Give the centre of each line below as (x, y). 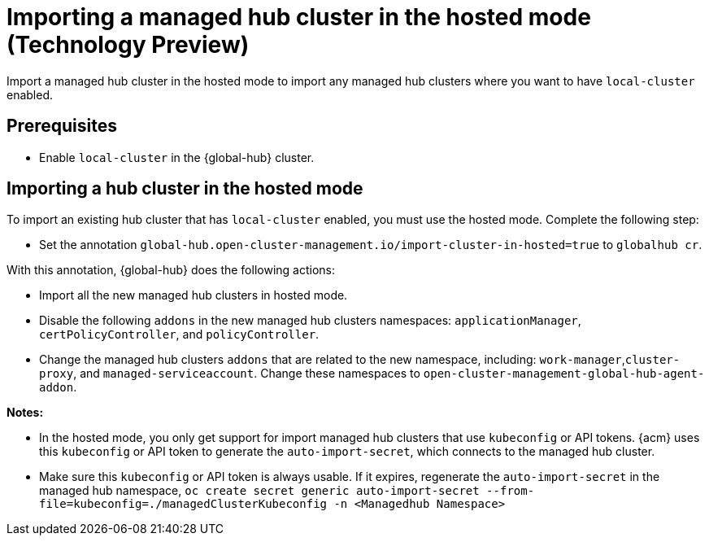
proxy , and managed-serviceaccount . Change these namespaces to (230, 374)
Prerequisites (62, 126)
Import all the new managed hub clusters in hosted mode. (194, 295)
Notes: (25, 413)
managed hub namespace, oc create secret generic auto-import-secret (259, 491)
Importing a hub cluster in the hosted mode (185, 189)
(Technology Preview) (128, 45)
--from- (511, 491)
